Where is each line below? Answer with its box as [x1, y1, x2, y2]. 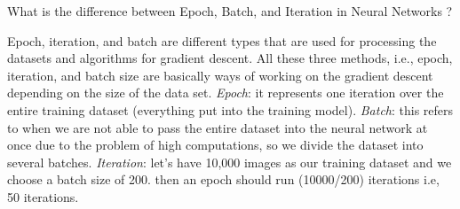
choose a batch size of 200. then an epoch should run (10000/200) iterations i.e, [7, 170, 440, 189]
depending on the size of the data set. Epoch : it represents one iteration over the [7, 83, 444, 102]
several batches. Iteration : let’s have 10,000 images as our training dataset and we [7, 152, 452, 171]
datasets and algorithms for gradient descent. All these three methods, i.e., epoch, [7, 49, 453, 67]
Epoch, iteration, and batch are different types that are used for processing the [7, 31, 437, 50]
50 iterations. [7, 187, 79, 205]
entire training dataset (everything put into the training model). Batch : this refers [7, 100, 454, 119]
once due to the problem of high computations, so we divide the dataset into [7, 135, 424, 154]
